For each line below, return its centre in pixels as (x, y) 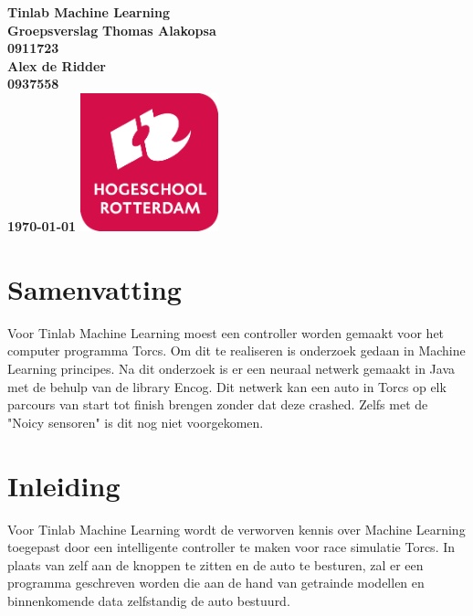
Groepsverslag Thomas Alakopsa (112, 30)
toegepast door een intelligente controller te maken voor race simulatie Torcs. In (231, 547)
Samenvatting (95, 288)
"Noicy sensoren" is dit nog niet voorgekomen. (136, 422)
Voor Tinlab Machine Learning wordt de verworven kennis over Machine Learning (236, 529)
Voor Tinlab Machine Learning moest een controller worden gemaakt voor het (226, 332)
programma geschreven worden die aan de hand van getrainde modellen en (216, 583)
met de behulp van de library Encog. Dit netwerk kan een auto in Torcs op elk (227, 386)
